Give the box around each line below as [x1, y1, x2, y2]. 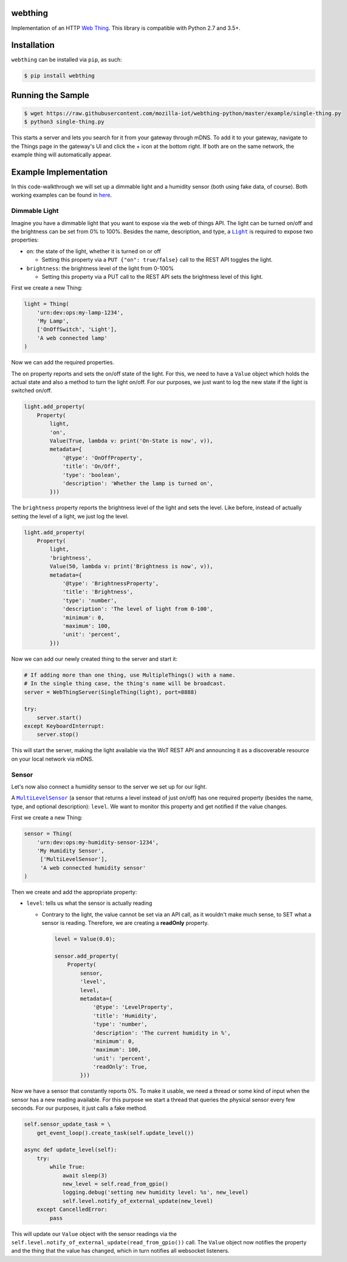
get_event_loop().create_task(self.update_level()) [36, 1129, 194, 1136]
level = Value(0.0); [54, 936, 115, 943]
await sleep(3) [62, 1172, 108, 1179]
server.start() [36, 714, 82, 721]
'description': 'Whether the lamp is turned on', [62, 479, 213, 487]
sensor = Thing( [24, 831, 73, 837]
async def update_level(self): [24, 1146, 118, 1153]
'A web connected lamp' [36, 335, 108, 341]
